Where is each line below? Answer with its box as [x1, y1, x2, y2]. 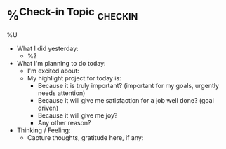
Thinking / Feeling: [16, 126, 71, 134]
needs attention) [37, 89, 86, 97]
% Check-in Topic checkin [6, 5, 138, 24]
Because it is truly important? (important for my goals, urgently [37, 82, 219, 90]
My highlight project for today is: [27, 74, 121, 83]
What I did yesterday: [16, 44, 79, 53]
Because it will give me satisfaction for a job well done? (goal [37, 97, 215, 105]
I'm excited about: [27, 66, 80, 75]
